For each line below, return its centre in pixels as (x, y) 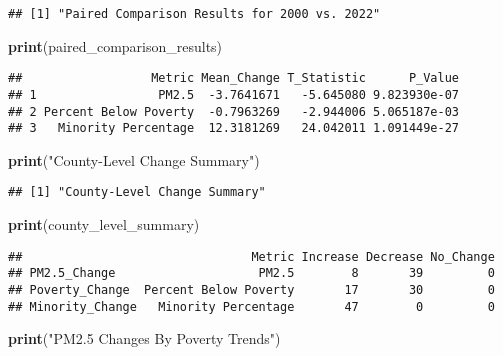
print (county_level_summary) (104, 224)
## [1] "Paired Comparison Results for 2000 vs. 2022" (194, 14)
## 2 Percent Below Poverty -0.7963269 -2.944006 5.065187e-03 (234, 111)
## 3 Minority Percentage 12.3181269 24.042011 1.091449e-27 (234, 128)
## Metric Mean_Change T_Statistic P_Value (234, 78)
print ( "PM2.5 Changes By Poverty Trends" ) (144, 338)
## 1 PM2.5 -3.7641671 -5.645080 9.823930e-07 (234, 94)
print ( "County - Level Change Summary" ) (134, 159)
